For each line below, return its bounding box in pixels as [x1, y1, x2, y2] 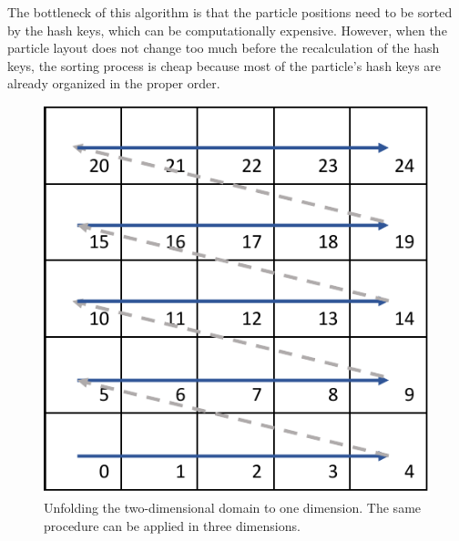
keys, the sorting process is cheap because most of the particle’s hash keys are [7, 56, 442, 75]
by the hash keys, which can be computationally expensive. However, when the [7, 20, 447, 39]
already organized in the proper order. [7, 74, 220, 93]
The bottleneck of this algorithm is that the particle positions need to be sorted [7, 3, 453, 21]
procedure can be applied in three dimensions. [44, 515, 301, 535]
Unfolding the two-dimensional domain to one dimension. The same [44, 498, 422, 517]
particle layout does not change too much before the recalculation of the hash [7, 38, 440, 57]
